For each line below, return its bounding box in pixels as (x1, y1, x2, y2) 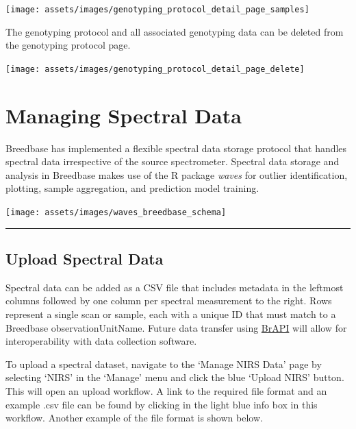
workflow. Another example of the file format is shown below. (5, 410, 263, 425)
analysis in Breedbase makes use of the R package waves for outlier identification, (5, 167, 348, 182)
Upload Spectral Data (5, 248, 164, 269)
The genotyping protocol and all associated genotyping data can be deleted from (5, 24, 344, 38)
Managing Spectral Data (5, 101, 242, 129)
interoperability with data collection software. (5, 334, 197, 348)
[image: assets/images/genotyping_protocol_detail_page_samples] (5, 5, 309, 14)
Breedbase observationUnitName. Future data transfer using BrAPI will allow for (5, 320, 347, 334)
